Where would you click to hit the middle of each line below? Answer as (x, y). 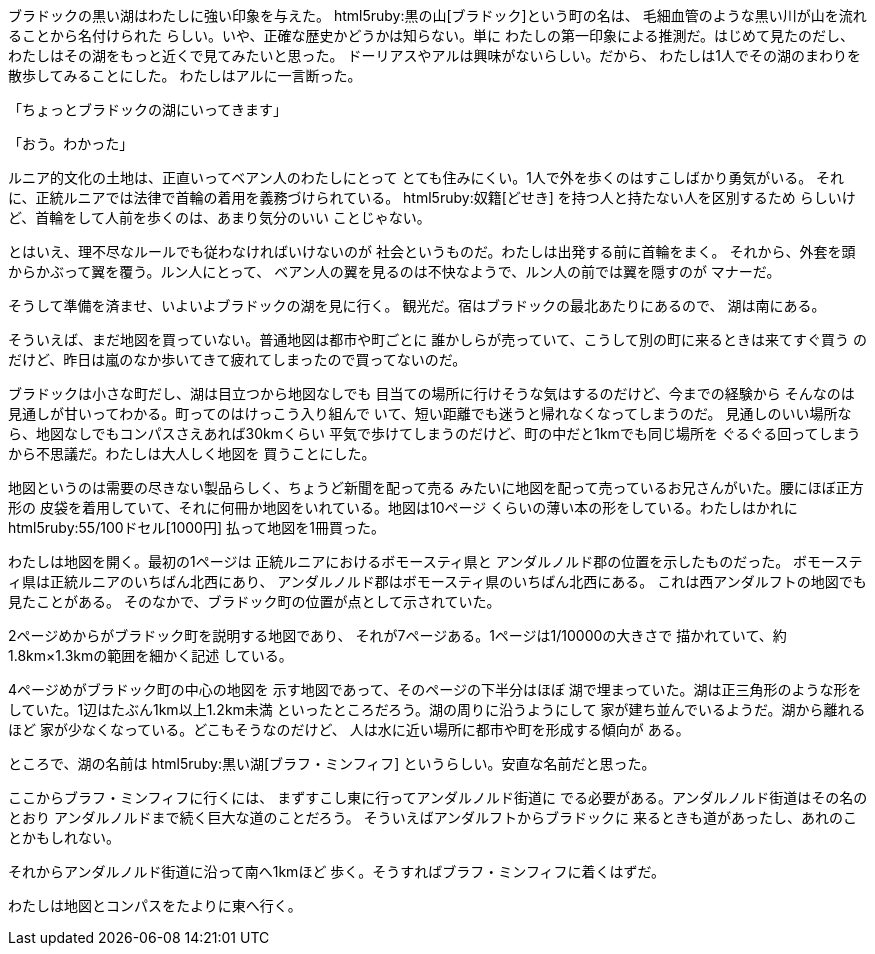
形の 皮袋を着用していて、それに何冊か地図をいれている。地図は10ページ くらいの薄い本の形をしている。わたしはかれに (403, 507)
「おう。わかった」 (71, 143)
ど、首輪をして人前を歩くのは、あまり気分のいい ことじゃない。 (219, 217)
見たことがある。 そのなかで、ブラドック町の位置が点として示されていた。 (254, 601)
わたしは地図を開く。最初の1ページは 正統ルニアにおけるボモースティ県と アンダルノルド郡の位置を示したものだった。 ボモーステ (435, 561)
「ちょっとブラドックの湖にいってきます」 (147, 109)
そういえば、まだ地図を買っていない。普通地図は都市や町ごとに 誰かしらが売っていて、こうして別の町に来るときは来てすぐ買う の (437, 339)
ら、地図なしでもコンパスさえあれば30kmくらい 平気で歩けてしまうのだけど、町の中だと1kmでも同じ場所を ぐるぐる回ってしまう (434, 433)
